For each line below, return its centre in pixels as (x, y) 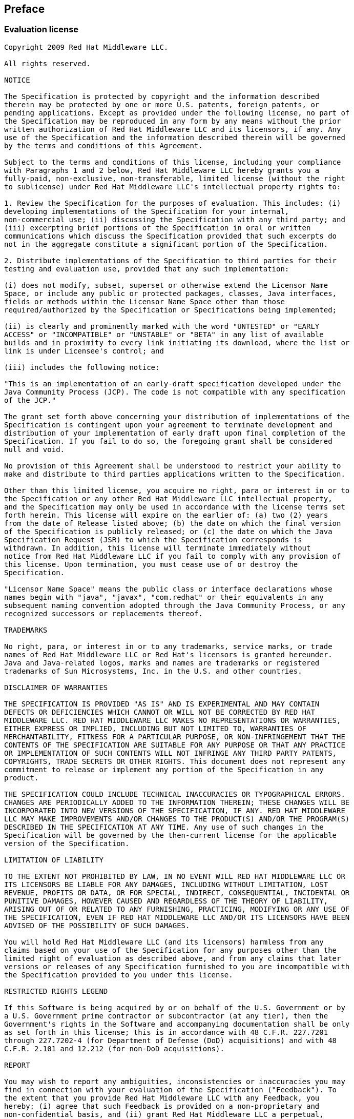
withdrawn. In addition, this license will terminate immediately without (158, 548)
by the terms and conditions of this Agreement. (103, 145)
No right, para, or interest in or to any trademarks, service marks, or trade (168, 646)
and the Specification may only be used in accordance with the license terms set (175, 507)
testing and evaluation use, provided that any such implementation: (147, 269)
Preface (25, 9)
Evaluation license (41, 30)
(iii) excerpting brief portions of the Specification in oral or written (158, 228)
